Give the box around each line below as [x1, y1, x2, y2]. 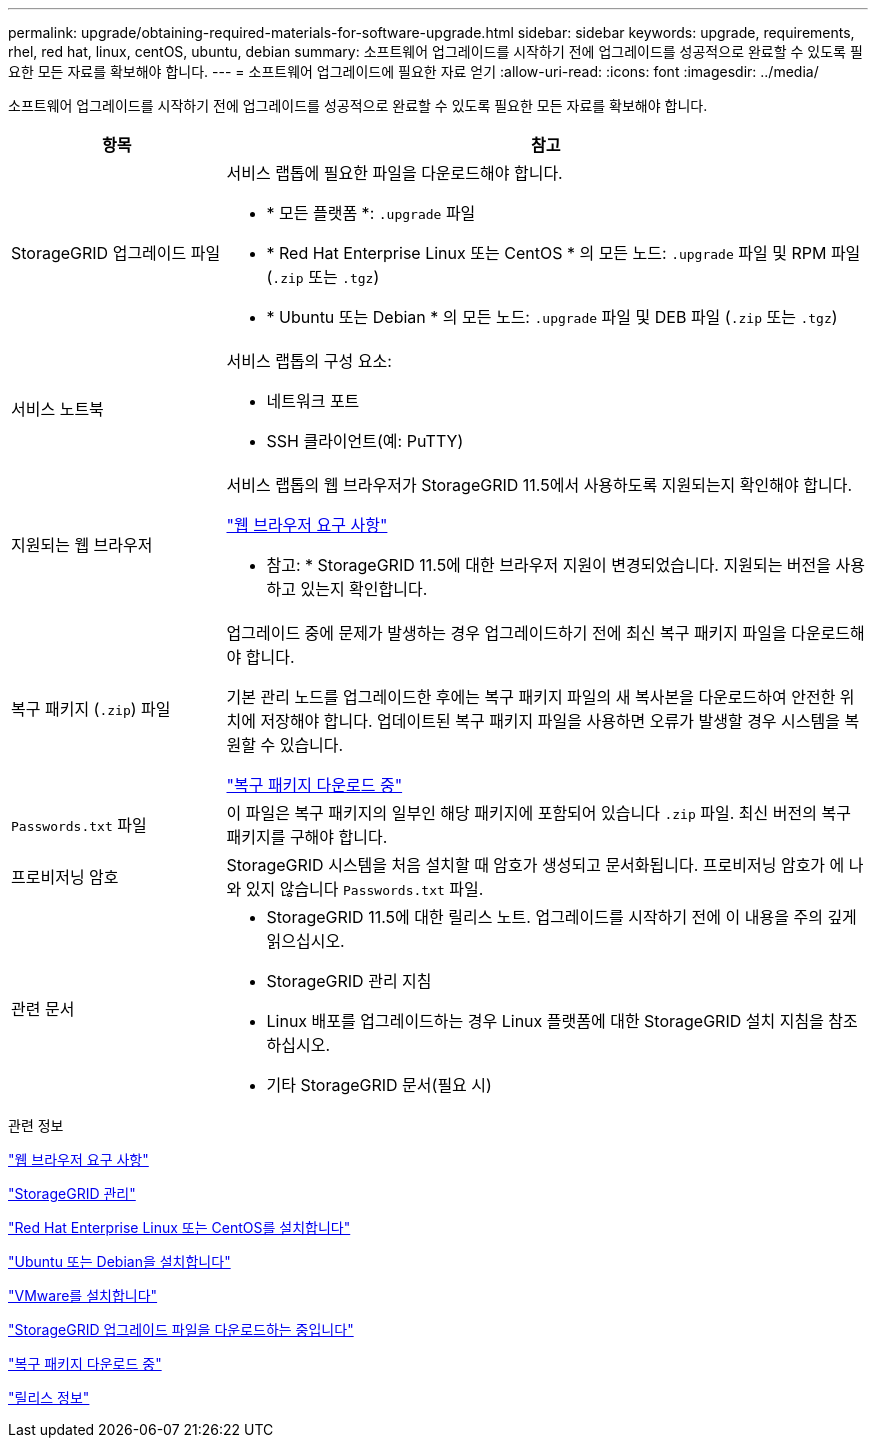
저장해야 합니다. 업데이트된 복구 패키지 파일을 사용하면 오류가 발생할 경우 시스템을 [260, 711, 840, 731]
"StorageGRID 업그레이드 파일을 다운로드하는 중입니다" [8, 1321, 354, 1338]
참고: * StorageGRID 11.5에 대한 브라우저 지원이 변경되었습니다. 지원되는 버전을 [266, 555, 832, 575]
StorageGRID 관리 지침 [266, 971, 432, 991]
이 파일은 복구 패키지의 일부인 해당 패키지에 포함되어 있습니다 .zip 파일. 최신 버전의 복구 [226, 803, 851, 823]
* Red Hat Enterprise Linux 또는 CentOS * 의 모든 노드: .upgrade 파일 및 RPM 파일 [266, 243, 861, 263]
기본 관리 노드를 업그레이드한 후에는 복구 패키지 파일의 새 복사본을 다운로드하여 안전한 [226, 687, 836, 707]
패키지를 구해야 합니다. [226, 827, 388, 847]
